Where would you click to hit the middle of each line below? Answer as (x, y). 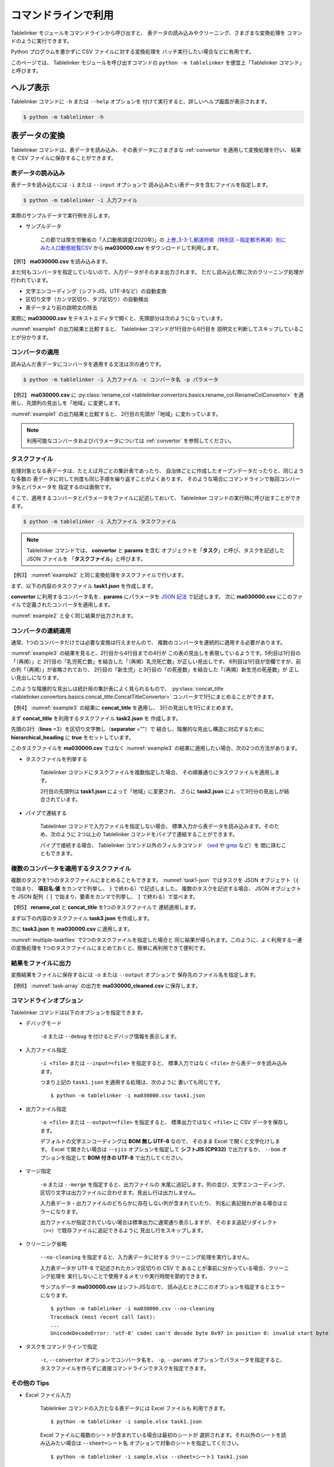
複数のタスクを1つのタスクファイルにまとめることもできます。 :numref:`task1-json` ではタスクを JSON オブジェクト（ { (155, 880)
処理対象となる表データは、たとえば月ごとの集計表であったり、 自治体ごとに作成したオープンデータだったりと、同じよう (157, 471)
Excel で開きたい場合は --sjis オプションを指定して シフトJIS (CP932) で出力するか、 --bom (166, 1150)
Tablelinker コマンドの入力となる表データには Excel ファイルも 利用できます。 (134, 1408)
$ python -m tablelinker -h (63, 117)
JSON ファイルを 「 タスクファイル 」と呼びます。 (86, 559)
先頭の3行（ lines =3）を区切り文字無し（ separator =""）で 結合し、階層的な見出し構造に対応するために (138, 729)
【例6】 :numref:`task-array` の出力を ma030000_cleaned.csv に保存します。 (106, 985)
